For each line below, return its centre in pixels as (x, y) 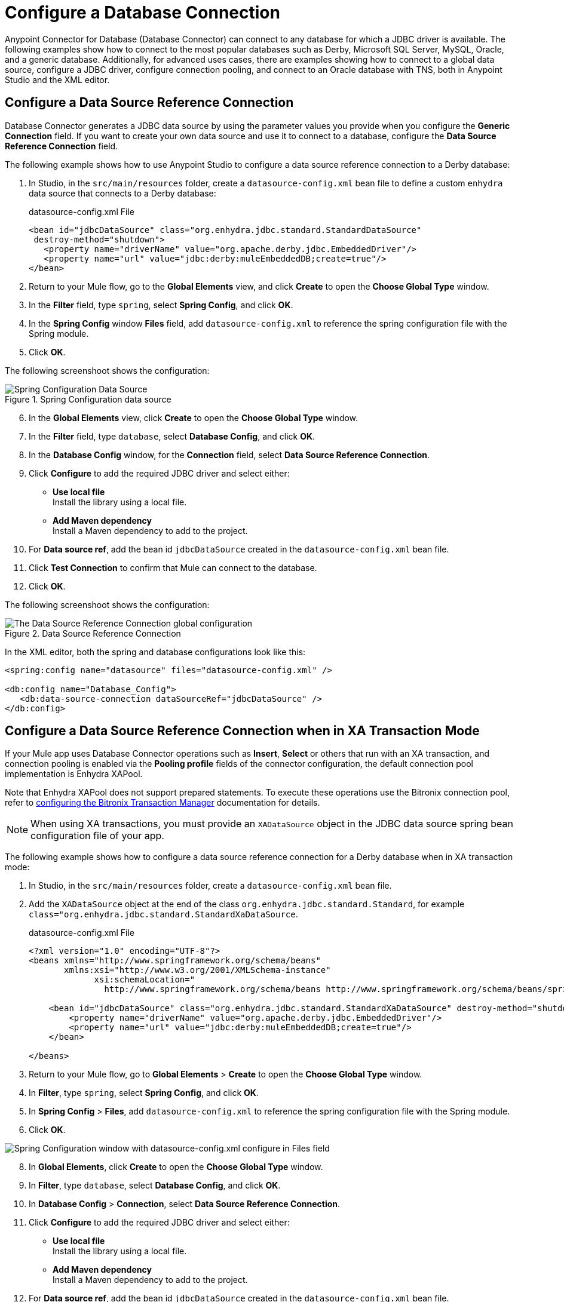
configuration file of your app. (97, 836)
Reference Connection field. (62, 146)
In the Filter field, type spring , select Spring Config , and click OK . (161, 305)
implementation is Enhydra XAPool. (74, 774)
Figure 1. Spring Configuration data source (88, 399)
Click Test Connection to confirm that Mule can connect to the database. (173, 567)
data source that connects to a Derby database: (122, 193)
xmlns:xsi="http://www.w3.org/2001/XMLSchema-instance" (197, 970)
